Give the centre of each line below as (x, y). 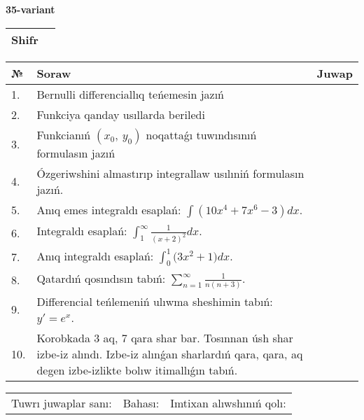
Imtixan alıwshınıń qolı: (228, 402)
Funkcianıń (64, 134)
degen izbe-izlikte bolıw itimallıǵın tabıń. (137, 370)
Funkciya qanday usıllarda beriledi (121, 114)
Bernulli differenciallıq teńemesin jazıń (130, 94)
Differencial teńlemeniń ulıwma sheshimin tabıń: (155, 301)
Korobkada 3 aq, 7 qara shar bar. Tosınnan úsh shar (165, 337)
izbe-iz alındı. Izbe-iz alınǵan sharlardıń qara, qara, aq (170, 353)
